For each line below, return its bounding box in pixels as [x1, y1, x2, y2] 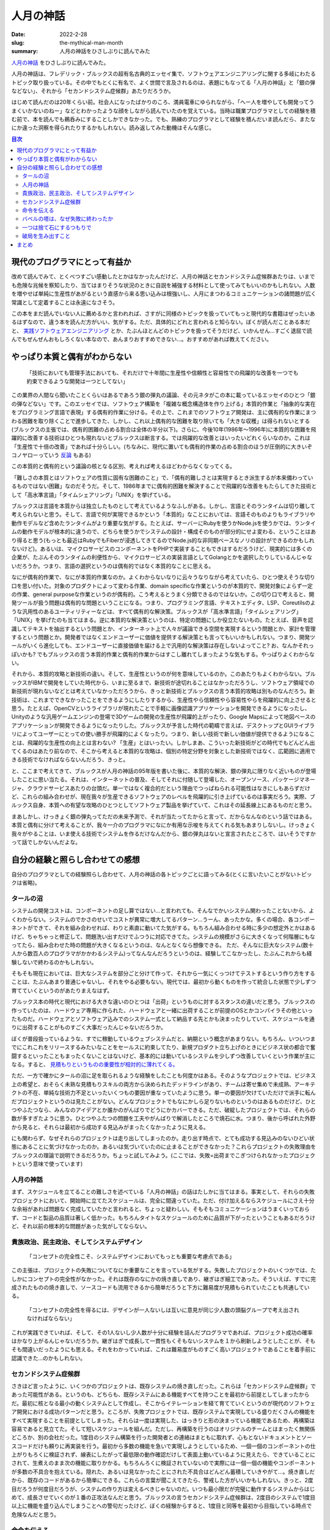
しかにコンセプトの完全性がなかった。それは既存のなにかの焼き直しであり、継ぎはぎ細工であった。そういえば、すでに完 [11, 1275, 316, 1282]
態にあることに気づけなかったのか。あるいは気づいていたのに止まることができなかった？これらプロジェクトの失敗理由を [11, 1143, 317, 1151]
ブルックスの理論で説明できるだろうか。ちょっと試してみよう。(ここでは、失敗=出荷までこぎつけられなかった [11, 1151, 289, 1159]
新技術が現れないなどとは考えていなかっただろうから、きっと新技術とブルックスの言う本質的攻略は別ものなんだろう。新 [11, 687, 315, 695]
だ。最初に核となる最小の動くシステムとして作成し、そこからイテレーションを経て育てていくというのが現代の [11, 1399, 289, 1407]
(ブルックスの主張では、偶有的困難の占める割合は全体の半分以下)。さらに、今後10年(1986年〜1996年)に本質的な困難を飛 [11, 425, 317, 433]
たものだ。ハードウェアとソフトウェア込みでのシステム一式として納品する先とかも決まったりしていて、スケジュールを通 [11, 1015, 315, 1023]
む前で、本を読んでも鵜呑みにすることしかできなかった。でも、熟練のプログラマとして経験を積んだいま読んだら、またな [11, 116, 316, 123]
